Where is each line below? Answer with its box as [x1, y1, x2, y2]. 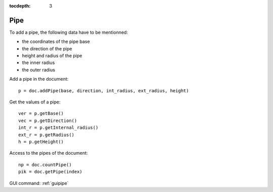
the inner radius [22, 59, 55, 66]
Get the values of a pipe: [9, 99, 61, 105]
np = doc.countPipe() [18, 162, 72, 167]
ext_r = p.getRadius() [18, 132, 75, 138]
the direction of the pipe [22, 45, 72, 51]
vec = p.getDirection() [18, 117, 77, 123]
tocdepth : [9, 3, 31, 9]
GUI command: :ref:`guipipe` [9, 180, 69, 186]
